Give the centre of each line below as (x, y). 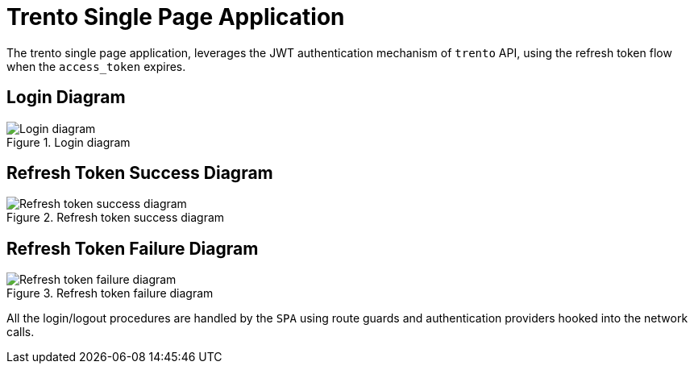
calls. (21, 332)
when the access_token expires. (96, 66)
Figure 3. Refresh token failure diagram (110, 293)
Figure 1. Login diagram (69, 142)
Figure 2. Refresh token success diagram (116, 218)
